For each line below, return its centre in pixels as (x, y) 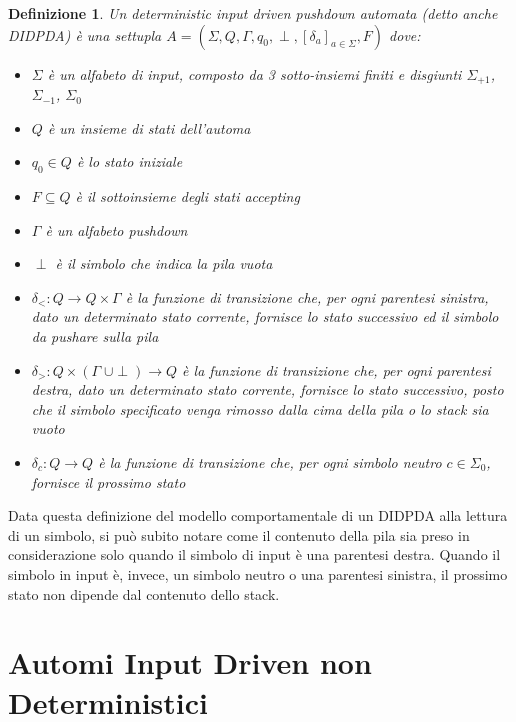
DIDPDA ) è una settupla (85, 34)
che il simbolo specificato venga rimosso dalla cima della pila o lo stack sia (260, 408)
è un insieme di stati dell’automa (149, 127)
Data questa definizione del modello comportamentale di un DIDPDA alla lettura (258, 515)
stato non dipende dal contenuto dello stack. (144, 593)
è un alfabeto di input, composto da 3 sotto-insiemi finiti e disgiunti (254, 73)
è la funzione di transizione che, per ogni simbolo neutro (270, 461)
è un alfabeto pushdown (116, 229)
